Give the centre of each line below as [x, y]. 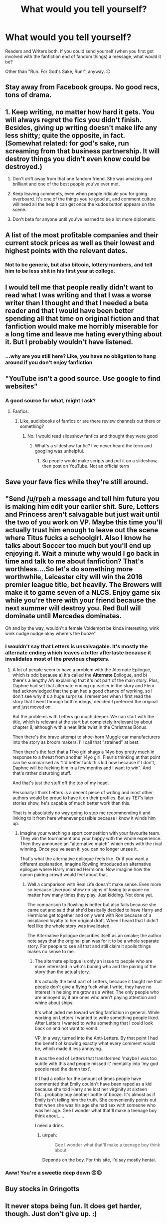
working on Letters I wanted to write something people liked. [97, 1018]
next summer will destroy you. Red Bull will [73, 608]
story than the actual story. [62, 972]
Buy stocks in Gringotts [42, 1189]
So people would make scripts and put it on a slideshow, [100, 461]
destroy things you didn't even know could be [78, 159]
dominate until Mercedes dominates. [64, 616]
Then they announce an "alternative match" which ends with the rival [91, 844]
